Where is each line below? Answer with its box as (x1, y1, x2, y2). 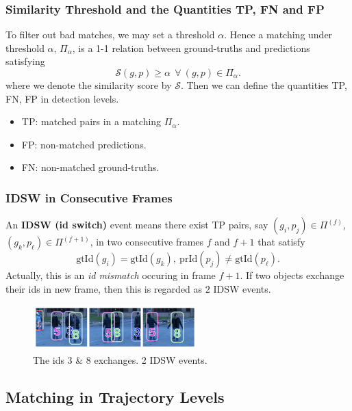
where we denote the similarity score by (5, 78, 172, 92)
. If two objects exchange (240, 268, 344, 282)
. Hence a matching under (224, 27, 333, 42)
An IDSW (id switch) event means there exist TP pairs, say (5, 217, 268, 232)
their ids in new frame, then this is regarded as (5, 281, 203, 295)
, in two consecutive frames (90, 235, 204, 249)
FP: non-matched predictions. (21, 137, 147, 151)
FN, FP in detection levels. (5, 91, 119, 105)
